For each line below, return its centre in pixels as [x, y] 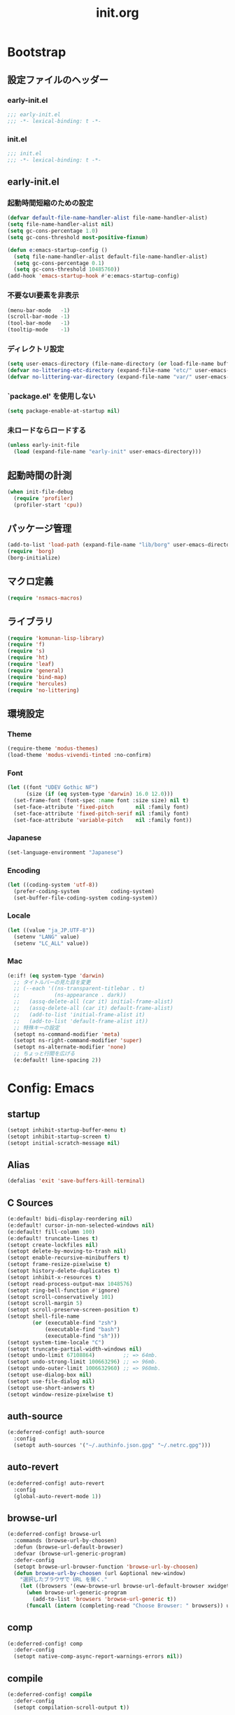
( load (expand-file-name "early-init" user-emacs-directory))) [107, 452]
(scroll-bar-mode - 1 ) [39, 317]
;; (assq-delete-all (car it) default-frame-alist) [93, 1009]
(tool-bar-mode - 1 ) [39, 323]
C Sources [30, 1203]
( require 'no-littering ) [43, 690]
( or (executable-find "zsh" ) [75, 1323]
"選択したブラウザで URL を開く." [64, 1580]
